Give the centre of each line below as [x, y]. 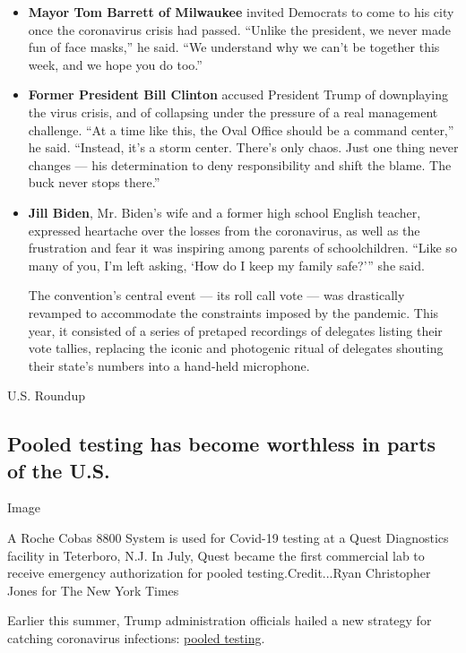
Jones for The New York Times [93, 590]
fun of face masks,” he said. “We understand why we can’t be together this [234, 47]
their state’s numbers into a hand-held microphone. [169, 365]
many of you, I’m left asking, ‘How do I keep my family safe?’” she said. [226, 265]
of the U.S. [59, 470]
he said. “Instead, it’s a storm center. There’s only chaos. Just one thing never [243, 147]
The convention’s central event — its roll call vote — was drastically [216, 295]
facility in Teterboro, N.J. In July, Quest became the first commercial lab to [216, 555]
